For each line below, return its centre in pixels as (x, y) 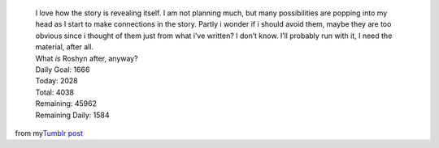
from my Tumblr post (49, 133)
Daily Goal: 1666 (63, 70)
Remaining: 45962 (66, 104)
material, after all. (64, 47)
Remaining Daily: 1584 (72, 115)
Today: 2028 (57, 81)
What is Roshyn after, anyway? (87, 58)
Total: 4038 (55, 92)
